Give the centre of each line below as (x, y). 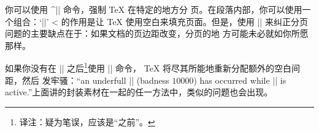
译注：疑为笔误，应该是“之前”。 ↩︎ (87, 121)
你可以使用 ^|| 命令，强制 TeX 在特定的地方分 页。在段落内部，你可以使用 (154, 9)
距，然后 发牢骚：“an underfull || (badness (87, 80)
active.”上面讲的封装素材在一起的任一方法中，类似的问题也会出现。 (139, 92)
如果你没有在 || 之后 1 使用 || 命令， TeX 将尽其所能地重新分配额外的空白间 (153, 67)
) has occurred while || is (240, 80)
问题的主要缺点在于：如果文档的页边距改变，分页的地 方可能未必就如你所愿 (157, 33)
